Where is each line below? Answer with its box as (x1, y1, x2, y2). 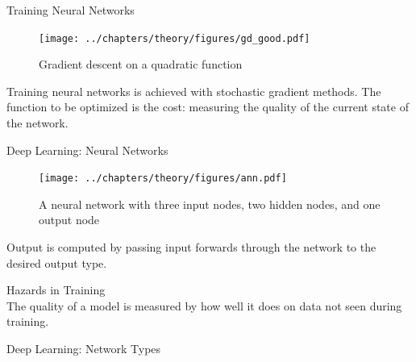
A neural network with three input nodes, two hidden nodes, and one (39, 195, 381, 212)
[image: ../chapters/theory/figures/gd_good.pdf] (39, 32, 310, 44)
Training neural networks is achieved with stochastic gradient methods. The (6, 82, 381, 99)
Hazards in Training (6, 281, 106, 298)
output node (39, 211, 100, 228)
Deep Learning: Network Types (6, 340, 161, 357)
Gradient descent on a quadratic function (39, 56, 243, 73)
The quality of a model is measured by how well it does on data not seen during (6, 297, 402, 314)
